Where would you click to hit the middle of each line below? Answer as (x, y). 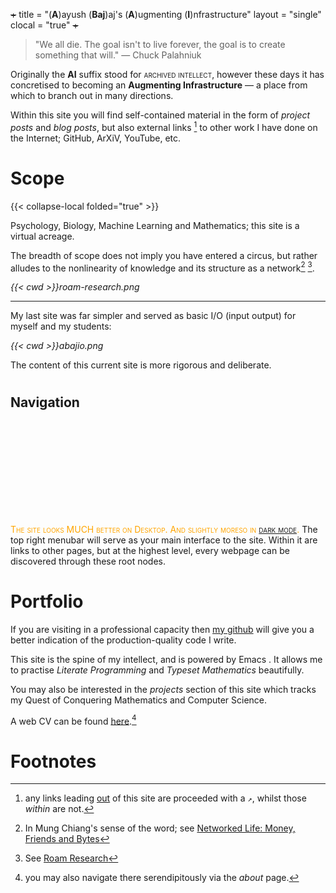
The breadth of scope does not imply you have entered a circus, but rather (164, 255)
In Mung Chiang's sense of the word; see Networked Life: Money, (160, 828)
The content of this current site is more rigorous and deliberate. (141, 365)
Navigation (45, 402)
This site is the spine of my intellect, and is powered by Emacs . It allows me (166, 659)
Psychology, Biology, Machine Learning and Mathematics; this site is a (155, 225)
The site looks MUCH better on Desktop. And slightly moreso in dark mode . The (164, 529)
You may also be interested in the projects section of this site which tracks (163, 689)
